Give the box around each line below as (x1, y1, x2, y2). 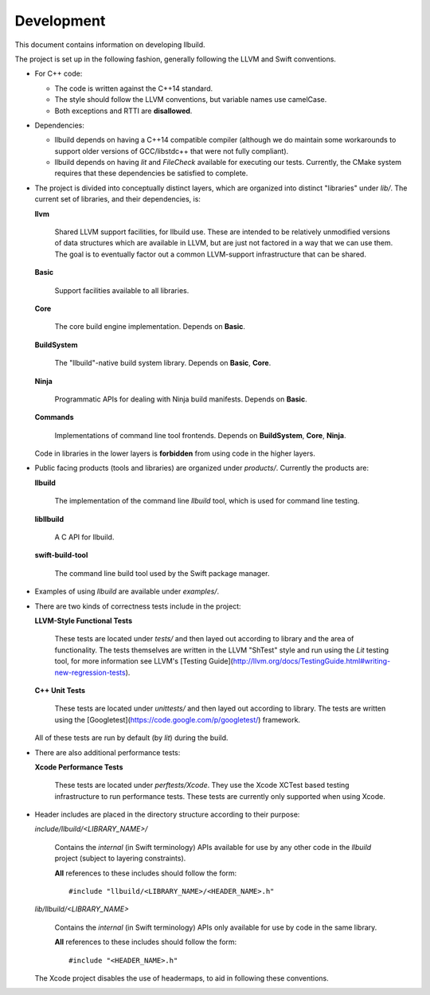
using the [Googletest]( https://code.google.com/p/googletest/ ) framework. (54, 715, 301, 724)
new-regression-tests (54, 668, 127, 677)
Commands (34, 413, 75, 422)
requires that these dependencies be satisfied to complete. (54, 168, 248, 178)
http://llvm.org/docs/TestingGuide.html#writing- (233, 656, 391, 666)
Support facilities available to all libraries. (54, 285, 190, 295)
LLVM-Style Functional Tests (34, 616, 133, 625)
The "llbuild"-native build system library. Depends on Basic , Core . (54, 358, 272, 368)
